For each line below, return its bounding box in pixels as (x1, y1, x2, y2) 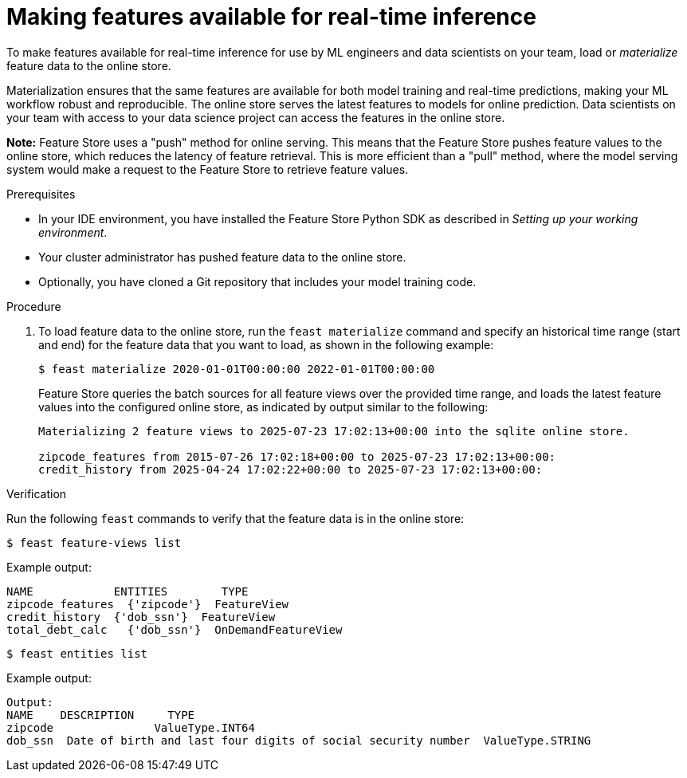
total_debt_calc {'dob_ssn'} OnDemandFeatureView (6, 623, 343, 636)
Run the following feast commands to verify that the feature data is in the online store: (6, 511, 465, 525)
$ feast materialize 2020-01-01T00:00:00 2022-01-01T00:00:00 (38, 362, 435, 375)
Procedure (6, 299, 61, 313)
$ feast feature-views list (6, 536, 182, 549)
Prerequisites (6, 187, 76, 201)
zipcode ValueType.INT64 (6, 721, 255, 734)
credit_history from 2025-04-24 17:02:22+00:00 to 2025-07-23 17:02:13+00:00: (38, 462, 543, 476)
